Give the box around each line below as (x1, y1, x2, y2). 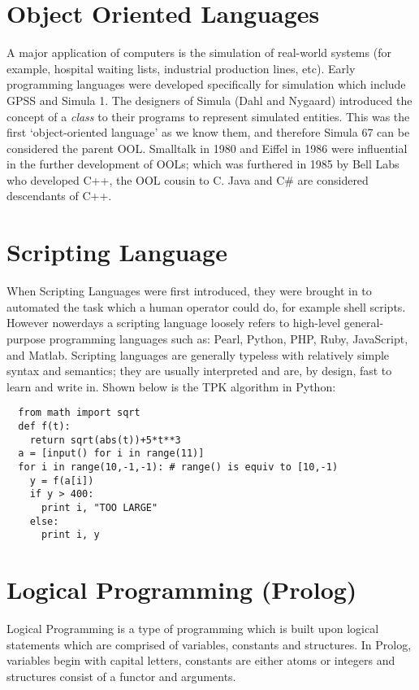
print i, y (41, 529, 100, 541)
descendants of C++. (6, 187, 112, 204)
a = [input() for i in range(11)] (18, 448, 205, 460)
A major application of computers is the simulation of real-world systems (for (6, 44, 391, 61)
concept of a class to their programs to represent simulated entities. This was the (6, 107, 410, 124)
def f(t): (18, 421, 71, 432)
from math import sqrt (18, 407, 140, 419)
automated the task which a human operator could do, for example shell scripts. (6, 298, 406, 315)
